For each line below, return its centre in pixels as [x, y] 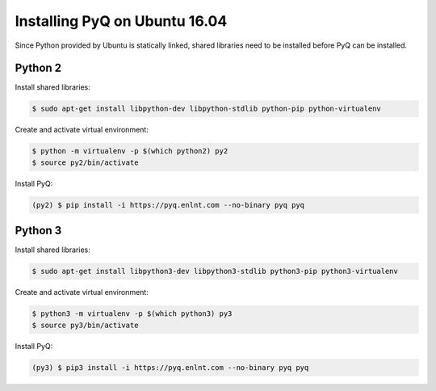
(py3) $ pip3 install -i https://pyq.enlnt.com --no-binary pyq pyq [170, 367]
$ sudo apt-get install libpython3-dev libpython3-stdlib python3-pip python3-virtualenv [215, 271]
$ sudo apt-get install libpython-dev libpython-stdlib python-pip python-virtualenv [206, 109]
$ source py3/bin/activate [85, 325]
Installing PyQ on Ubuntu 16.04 [121, 21]
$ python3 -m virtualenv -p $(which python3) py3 [132, 314]
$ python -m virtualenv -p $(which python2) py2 [130, 151]
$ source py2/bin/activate [85, 162]
